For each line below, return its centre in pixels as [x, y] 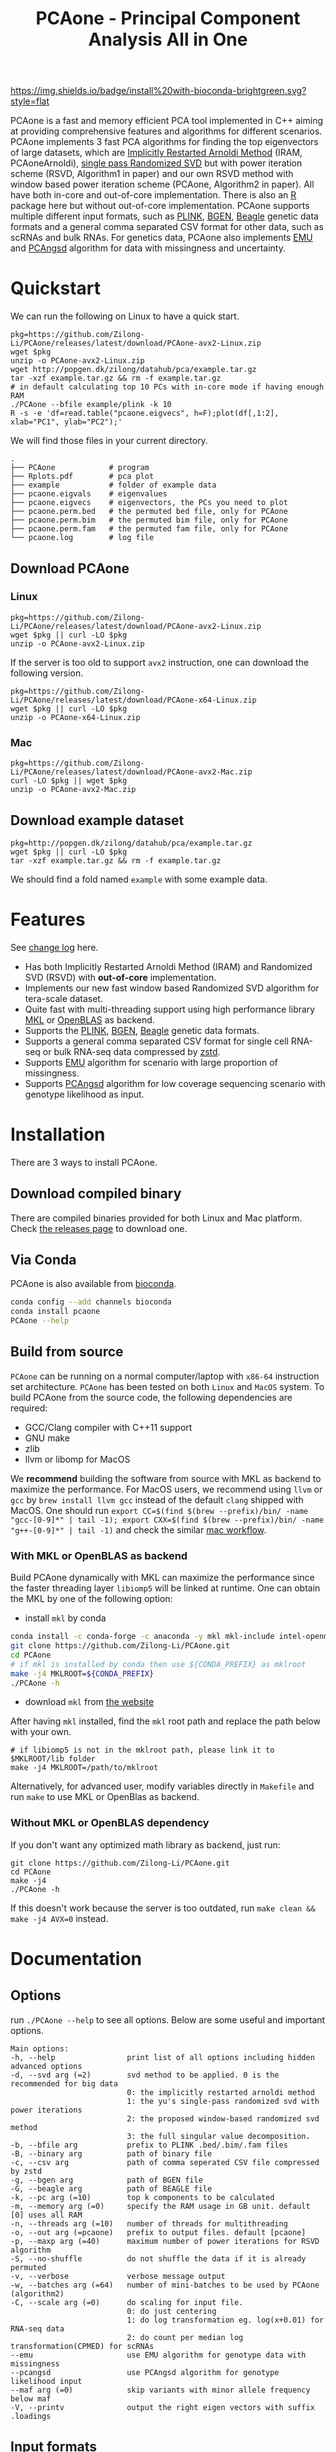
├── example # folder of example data [113, 485]
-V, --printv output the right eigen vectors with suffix [162, 2407]
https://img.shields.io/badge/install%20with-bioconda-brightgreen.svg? [158, 91]
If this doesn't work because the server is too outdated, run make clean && [163, 1908]
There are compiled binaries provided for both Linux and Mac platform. [156, 1218]
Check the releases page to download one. [99, 1228]
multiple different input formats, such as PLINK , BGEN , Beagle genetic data [164, 216]
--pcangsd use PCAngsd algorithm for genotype [145, 2372]
